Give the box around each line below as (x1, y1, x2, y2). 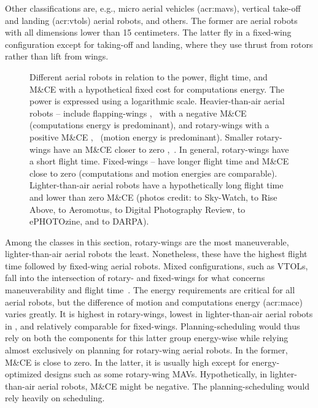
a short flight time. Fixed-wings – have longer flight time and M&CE (29, 155, 289, 167)
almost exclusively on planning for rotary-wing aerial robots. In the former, (5, 344, 288, 356)
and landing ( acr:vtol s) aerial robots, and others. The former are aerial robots (5, 13, 298, 26)
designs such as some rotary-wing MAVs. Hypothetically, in (44, 368, 268, 380)
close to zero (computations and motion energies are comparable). (29, 166, 277, 179)
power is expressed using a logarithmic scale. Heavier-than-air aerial (29, 94, 285, 107)
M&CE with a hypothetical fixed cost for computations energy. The (29, 82, 285, 95)
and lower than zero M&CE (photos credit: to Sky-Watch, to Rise (29, 190, 277, 203)
